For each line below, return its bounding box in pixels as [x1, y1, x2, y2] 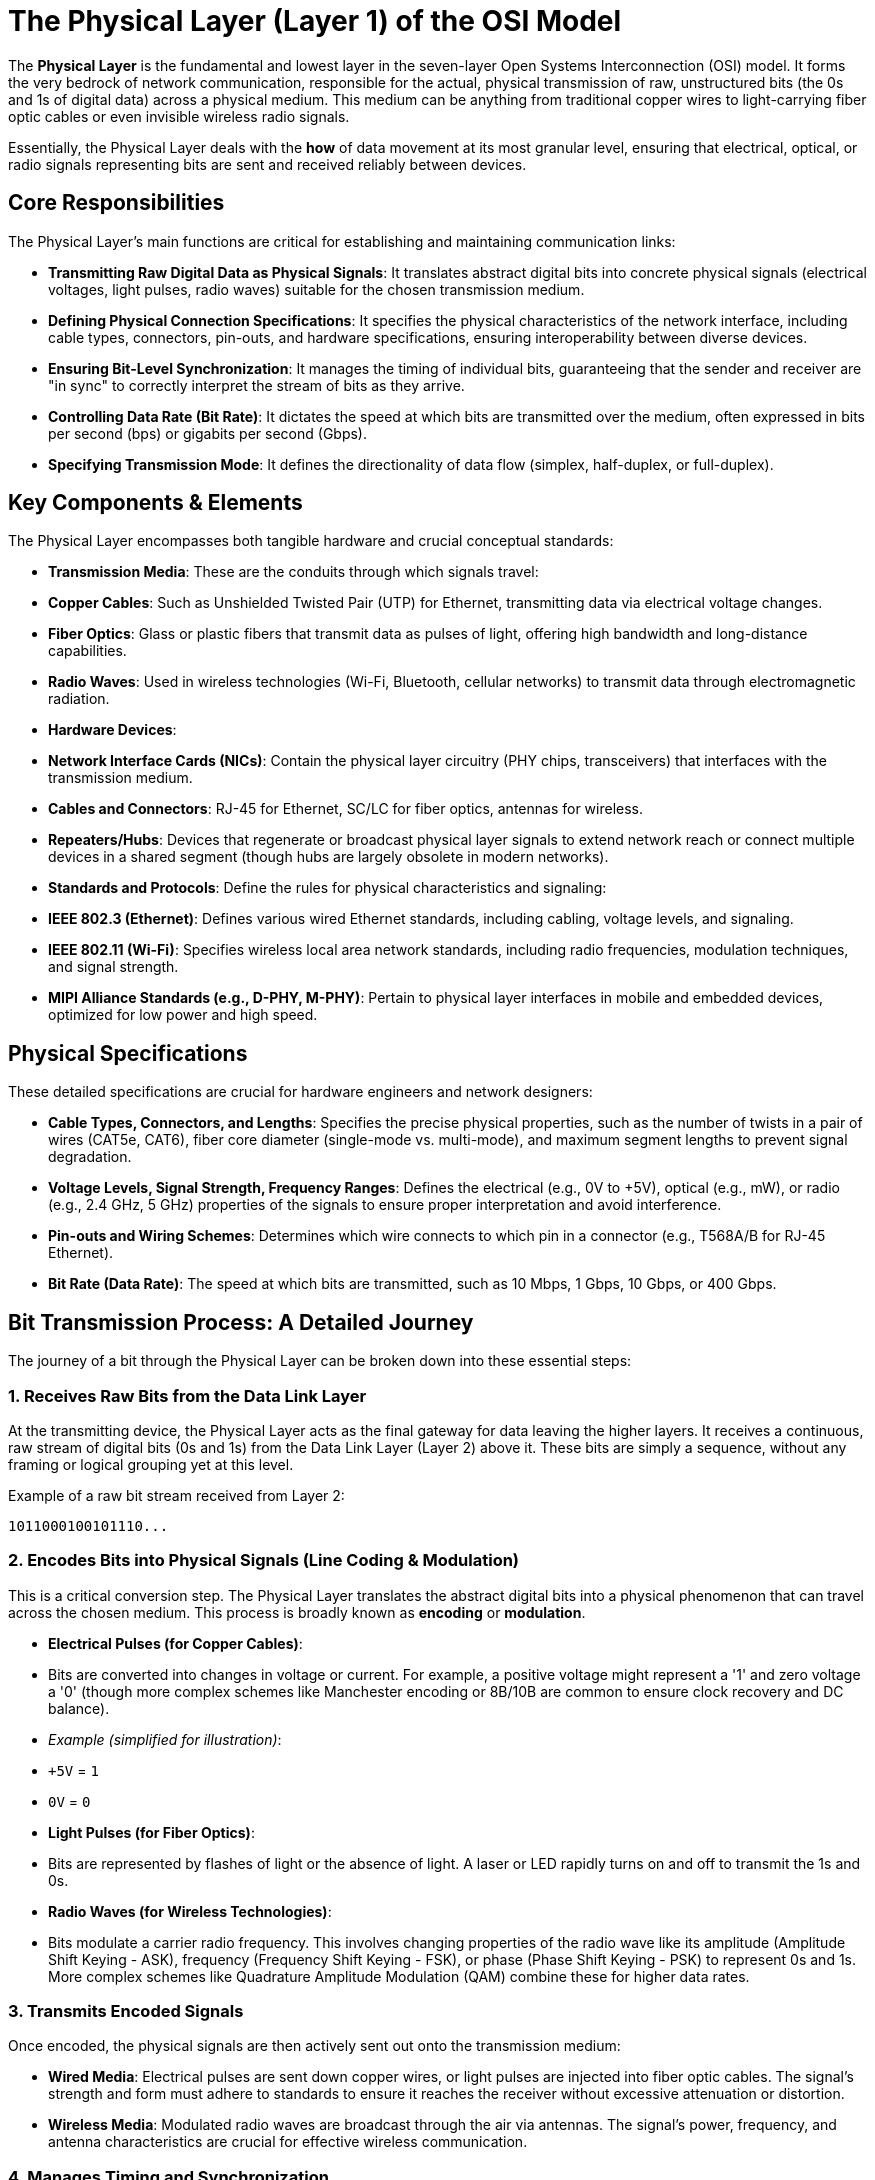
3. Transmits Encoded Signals [8, 2001, 244, 2021]
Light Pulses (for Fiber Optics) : [48, 1823, 255, 1841]
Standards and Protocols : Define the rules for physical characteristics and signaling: [48, 879, 607, 897]
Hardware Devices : [48, 721, 177, 739]
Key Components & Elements [8, 490, 303, 516]
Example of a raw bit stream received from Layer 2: [8, 1486, 345, 1504]
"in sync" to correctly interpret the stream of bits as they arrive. [48, 376, 465, 394]
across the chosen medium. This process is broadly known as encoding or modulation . [8, 1603, 586, 1621]
